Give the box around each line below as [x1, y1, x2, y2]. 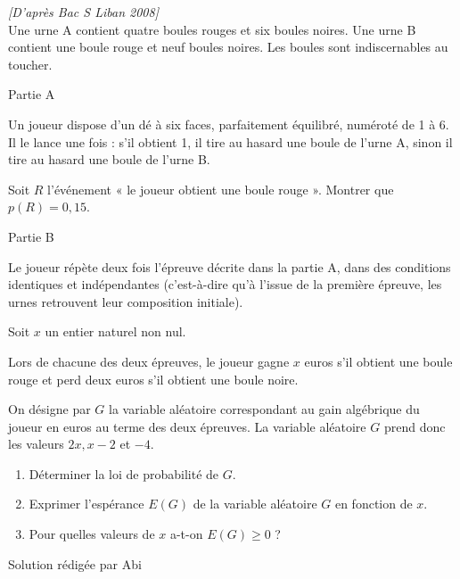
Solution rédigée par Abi [8, 554, 142, 573]
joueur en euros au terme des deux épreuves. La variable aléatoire [8, 417, 366, 435]
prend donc [383, 417, 446, 435]
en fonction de [334, 494, 413, 513]
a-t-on [169, 525, 203, 543]
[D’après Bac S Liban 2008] [8, 3, 159, 21]
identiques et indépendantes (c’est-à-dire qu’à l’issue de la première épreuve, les [8, 275, 442, 294]
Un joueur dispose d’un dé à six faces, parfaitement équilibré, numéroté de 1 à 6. [8, 114, 449, 133]
